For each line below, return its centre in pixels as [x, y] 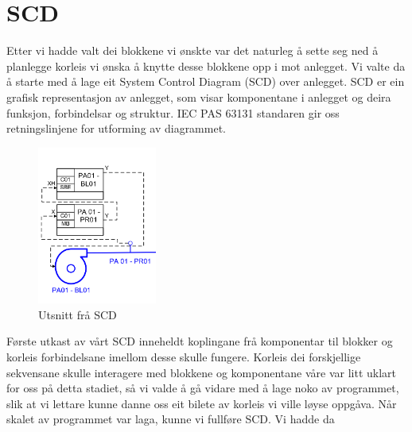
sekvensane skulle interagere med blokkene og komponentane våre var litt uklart [202, 372]
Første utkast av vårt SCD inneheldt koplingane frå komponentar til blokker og [200, 341]
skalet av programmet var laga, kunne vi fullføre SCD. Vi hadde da [171, 419]
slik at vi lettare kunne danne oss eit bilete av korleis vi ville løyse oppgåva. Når [202, 403]
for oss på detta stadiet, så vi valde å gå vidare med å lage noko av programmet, [203, 388]
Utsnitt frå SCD [78, 314]
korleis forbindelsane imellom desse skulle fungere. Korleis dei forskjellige [184, 357]
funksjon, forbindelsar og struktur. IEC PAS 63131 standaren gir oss [173, 112]
